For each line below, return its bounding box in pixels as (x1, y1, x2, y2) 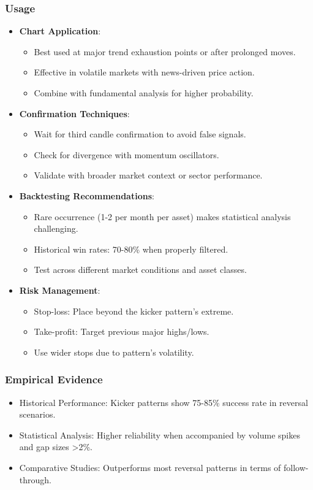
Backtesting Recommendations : (19, 189, 154, 202)
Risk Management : (19, 283, 100, 296)
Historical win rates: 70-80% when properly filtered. (34, 242, 228, 255)
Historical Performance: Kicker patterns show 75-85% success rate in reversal (19, 396, 308, 408)
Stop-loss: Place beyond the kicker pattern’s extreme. (34, 304, 234, 317)
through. (19, 473, 51, 486)
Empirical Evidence (5, 372, 103, 387)
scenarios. (19, 408, 56, 421)
